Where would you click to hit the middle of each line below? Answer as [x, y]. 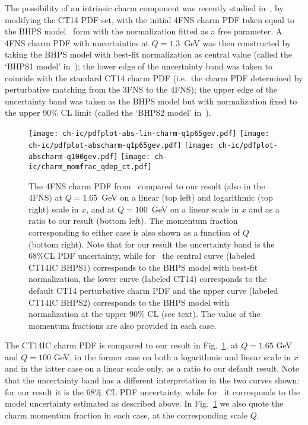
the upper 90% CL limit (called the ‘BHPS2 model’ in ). [108, 112]
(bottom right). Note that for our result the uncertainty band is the [152, 244]
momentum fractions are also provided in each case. [123, 325]
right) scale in [54, 209]
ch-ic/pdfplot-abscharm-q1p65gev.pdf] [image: [121, 145]
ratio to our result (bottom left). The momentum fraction [133, 221]
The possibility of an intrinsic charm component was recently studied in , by [144, 8]
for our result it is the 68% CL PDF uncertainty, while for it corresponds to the [153, 391]
